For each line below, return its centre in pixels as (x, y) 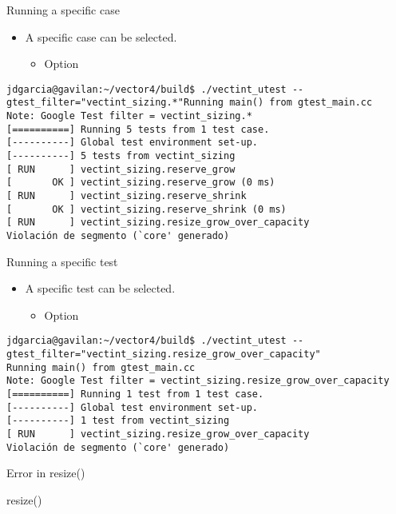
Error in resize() (46, 473)
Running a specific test (62, 261)
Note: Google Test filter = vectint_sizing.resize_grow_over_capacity (198, 381)
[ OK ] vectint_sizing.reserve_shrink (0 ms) (147, 209)
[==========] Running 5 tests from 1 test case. (138, 129)
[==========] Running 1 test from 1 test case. (135, 394)
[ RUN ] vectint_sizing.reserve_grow (121, 169)
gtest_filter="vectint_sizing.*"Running (115, 103)
